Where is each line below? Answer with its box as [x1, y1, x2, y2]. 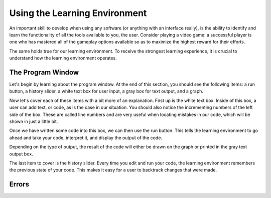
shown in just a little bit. [9, 118, 58, 124]
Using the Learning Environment [9, 7, 147, 18]
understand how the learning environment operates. [9, 55, 117, 61]
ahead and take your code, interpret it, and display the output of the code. [9, 134, 163, 140]
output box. [9, 150, 33, 157]
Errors [9, 180, 30, 188]
